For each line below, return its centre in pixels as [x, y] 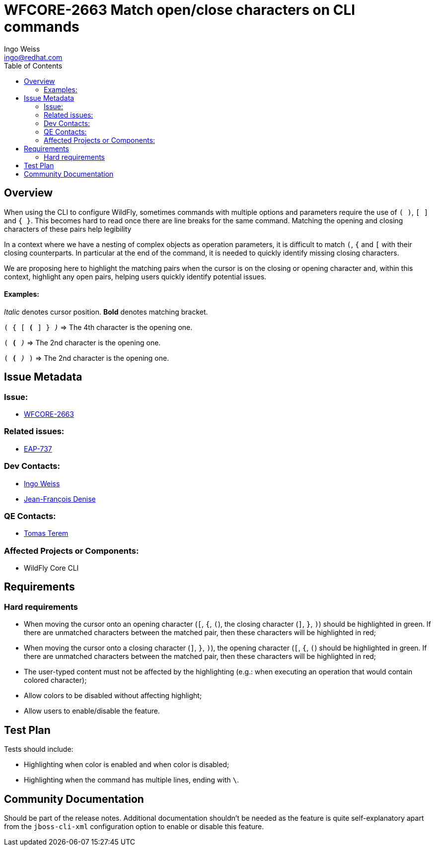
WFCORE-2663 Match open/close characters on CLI [180, 10]
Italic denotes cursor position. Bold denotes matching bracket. [106, 312]
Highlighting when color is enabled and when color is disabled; [127, 765]
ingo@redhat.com [33, 57]
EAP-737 [38, 449]
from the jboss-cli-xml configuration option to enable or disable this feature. [134, 826]
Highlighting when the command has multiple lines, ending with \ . [132, 780]
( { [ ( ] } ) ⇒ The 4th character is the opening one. [98, 327]
